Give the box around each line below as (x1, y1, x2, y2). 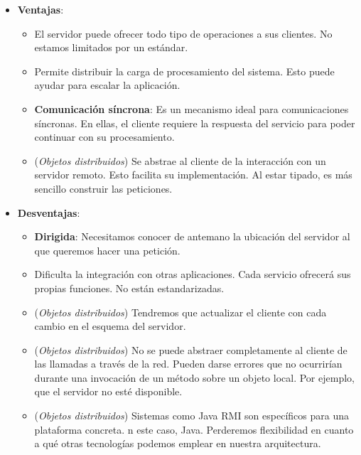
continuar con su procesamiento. (34, 129, 175, 144)
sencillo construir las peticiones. (34, 181, 173, 196)
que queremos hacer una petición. (34, 242, 180, 257)
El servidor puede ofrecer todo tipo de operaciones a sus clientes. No (34, 26, 333, 41)
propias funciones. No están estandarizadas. (34, 280, 225, 295)
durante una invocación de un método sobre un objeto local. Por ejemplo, (34, 370, 355, 385)
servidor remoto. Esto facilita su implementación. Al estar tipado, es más (34, 167, 352, 182)
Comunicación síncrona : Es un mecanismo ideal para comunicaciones (34, 101, 349, 116)
